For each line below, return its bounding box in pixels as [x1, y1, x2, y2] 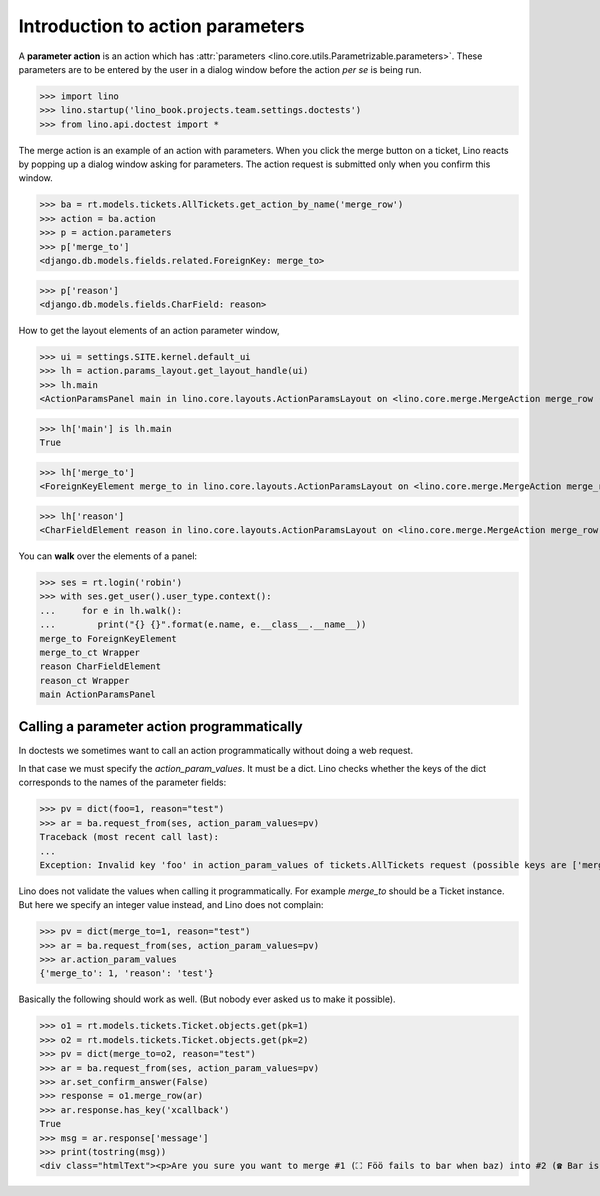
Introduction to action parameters [18, 15, 305, 37]
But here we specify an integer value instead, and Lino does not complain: [18, 899, 324, 911]
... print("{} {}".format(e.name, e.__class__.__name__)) [39, 619, 367, 630]
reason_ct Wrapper [39, 675, 130, 686]
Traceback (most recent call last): [39, 831, 220, 843]
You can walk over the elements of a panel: [18, 550, 198, 562]
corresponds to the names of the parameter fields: [18, 776, 227, 789]
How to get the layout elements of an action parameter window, [18, 324, 280, 336]
